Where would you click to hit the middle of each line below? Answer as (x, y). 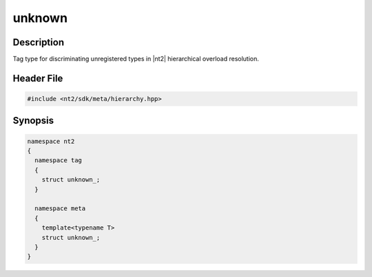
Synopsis (33, 121)
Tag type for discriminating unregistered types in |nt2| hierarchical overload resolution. (136, 59)
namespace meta (60, 209)
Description (39, 42)
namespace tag (59, 160)
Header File (38, 78)
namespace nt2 (51, 141)
